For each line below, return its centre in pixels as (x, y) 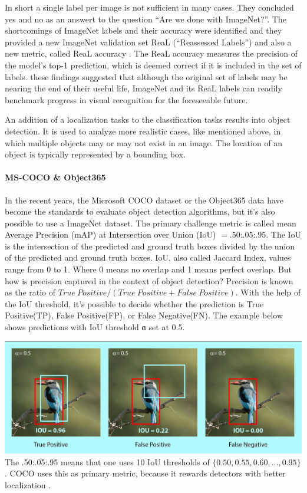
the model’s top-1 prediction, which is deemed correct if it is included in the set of (153, 65)
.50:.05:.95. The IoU (265, 234)
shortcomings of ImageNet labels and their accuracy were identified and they (143, 30)
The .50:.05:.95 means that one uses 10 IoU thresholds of (107, 461)
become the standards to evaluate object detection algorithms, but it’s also (140, 211)
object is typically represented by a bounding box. (95, 154)
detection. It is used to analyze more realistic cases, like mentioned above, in (143, 131)
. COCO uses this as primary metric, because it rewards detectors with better (145, 473)
